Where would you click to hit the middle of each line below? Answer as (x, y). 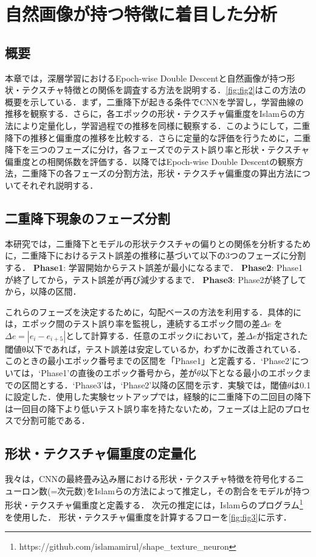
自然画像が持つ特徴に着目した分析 (141, 14)
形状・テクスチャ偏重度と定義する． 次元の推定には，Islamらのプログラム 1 (154, 504)
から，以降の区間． (43, 291)
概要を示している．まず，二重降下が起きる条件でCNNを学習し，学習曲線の (154, 101)
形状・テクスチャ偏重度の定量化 (101, 453)
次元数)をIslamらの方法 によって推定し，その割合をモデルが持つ (184, 490)
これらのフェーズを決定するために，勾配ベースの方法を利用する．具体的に (153, 311)
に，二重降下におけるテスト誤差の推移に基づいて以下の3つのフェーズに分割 (156, 255)
